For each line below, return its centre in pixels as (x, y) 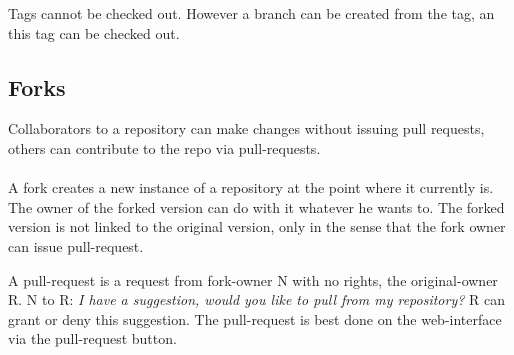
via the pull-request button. (92, 338)
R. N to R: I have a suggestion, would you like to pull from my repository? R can (257, 299)
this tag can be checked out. (94, 32)
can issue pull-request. (76, 245)
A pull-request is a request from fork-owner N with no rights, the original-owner (253, 279)
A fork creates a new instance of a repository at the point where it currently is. (251, 187)
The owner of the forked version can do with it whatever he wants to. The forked (256, 206)
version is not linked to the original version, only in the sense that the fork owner (257, 226)
